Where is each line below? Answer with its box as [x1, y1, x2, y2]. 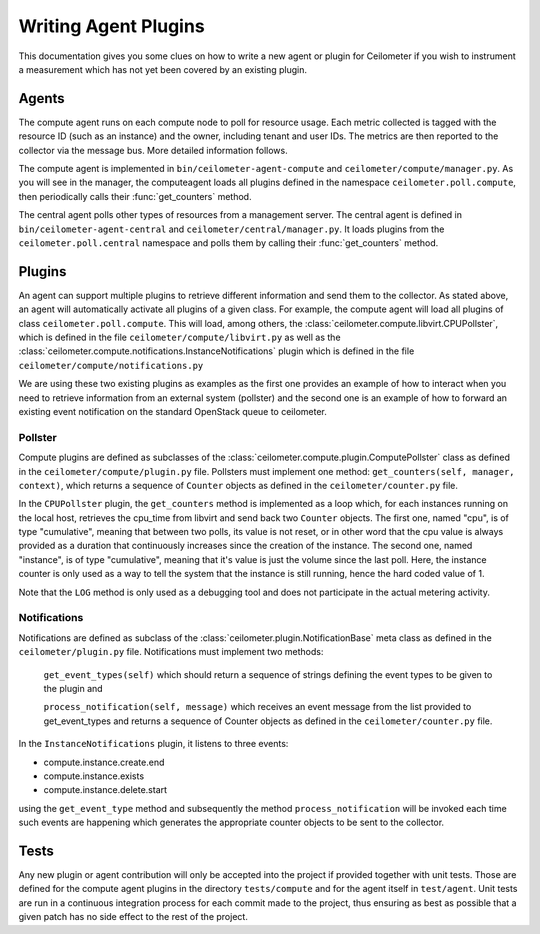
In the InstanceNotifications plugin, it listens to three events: [18, 738, 289, 750]
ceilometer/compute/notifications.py [18, 360, 204, 371]
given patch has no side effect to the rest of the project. [18, 911, 249, 923]
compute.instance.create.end [43, 756, 165, 768]
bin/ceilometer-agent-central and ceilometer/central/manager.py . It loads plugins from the [18, 223, 445, 235]
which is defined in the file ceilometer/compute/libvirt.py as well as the [18, 331, 341, 344]
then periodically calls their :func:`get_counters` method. [18, 190, 252, 202]
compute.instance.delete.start [43, 784, 168, 796]
